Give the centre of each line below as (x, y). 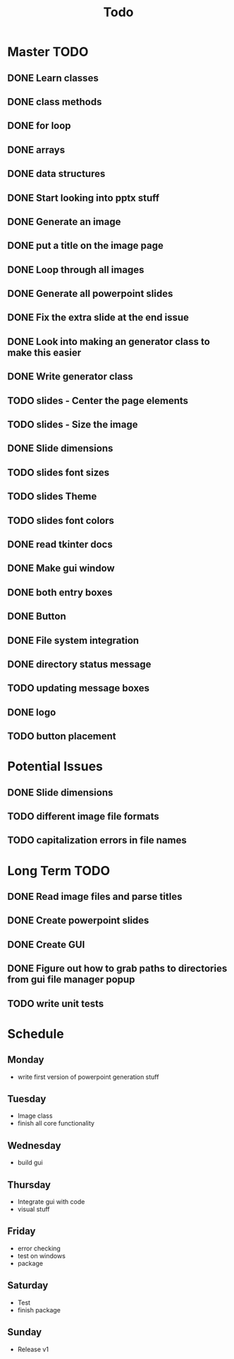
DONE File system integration (73, 640)
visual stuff (33, 1209)
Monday (26, 1060)
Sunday (25, 1333)
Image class (35, 1116)
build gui (30, 1163)
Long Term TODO (59, 871)
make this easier (44, 352)
